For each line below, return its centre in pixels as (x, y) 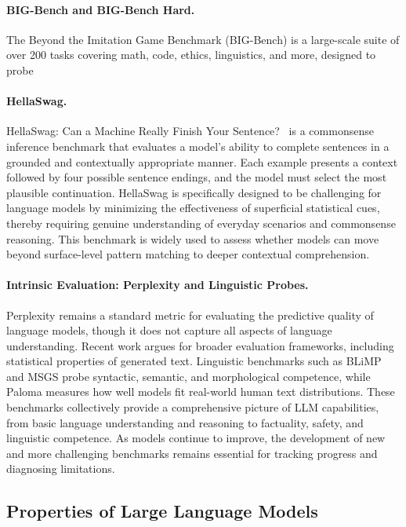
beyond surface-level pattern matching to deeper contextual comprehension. (188, 254)
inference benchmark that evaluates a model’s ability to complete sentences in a (198, 146)
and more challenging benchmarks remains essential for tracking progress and (192, 453)
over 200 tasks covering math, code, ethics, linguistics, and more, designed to (191, 55)
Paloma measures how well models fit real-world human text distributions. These (201, 392)
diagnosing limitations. (61, 468)
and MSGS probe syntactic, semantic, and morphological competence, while (188, 376)
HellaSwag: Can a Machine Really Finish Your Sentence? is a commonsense (190, 131)
